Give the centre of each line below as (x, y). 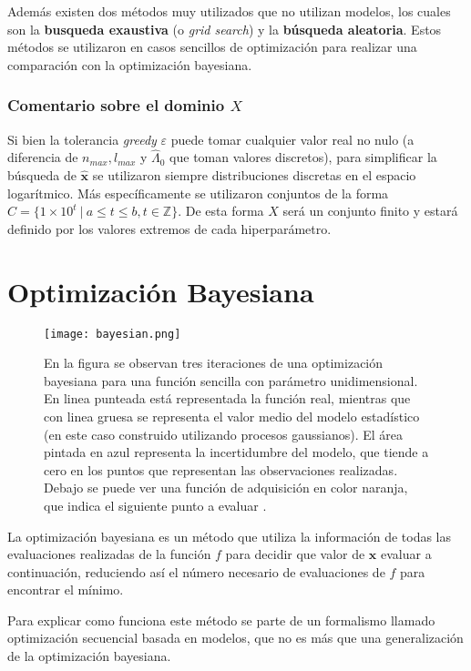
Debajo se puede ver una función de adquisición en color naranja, (226, 488)
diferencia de (43, 157)
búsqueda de (42, 175)
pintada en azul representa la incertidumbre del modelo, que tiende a (236, 452)
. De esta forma (221, 211)
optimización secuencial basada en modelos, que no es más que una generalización (235, 638)
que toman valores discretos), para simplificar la (303, 157)
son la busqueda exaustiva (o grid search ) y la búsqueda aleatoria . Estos (225, 29)
